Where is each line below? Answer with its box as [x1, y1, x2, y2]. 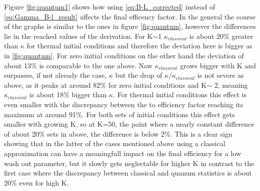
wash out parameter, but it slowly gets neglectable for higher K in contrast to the [4, 158, 254, 168]
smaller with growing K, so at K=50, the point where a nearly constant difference [4, 119, 254, 129]
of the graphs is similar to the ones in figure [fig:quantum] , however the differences [4, 21, 256, 31]
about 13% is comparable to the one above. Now [4, 60, 152, 70]
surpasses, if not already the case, [4, 70, 107, 80]
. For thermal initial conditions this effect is [113, 89, 247, 100]
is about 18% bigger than [29, 89, 107, 100]
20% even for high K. [4, 177, 69, 188]
